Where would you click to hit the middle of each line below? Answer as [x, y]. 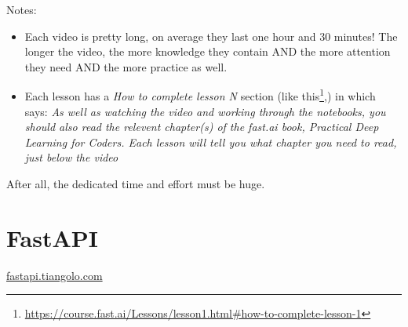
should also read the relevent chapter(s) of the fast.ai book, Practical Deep [202, 127]
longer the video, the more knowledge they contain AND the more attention [208, 51]
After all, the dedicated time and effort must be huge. [136, 183]
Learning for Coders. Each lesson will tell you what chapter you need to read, [211, 142]
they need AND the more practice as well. [126, 66]
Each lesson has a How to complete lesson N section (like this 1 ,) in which [200, 95]
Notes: [22, 9]
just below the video [71, 157]
